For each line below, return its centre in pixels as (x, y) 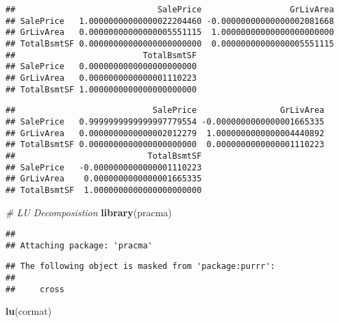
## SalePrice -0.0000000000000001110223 (104, 167)
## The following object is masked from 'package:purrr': (140, 267)
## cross (35, 289)
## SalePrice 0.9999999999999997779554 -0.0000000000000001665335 (165, 121)
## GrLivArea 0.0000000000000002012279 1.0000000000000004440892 (165, 133)
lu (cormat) (29, 311)
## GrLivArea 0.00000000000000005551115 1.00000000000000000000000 (170, 33)
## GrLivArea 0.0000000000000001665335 (104, 179)
